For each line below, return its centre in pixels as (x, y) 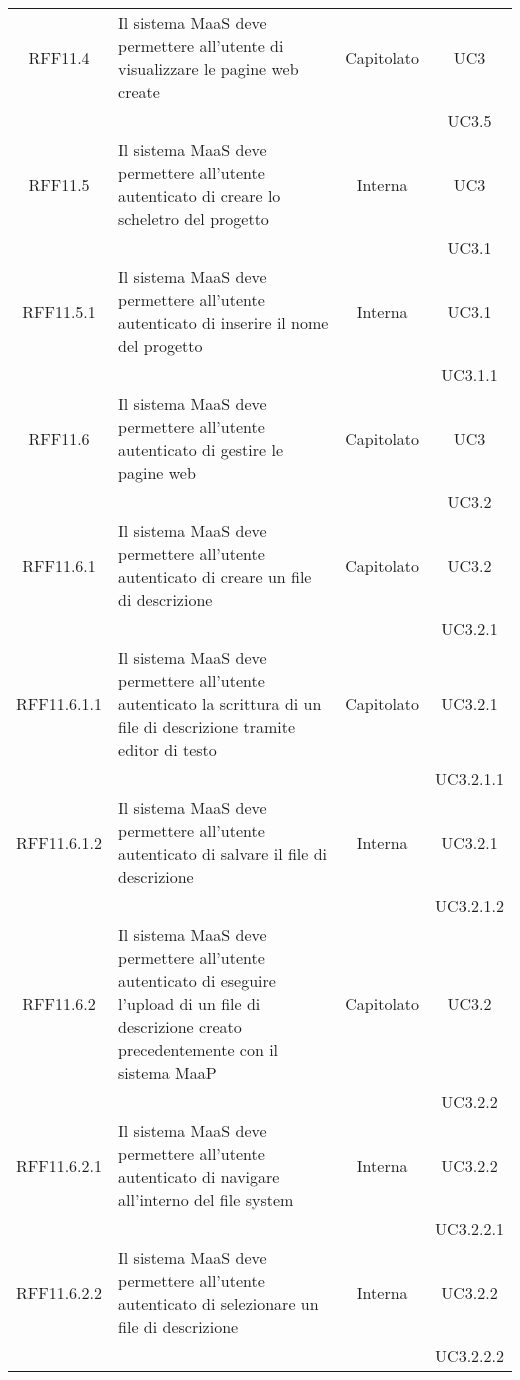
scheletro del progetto (193, 218)
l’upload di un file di (189, 1003)
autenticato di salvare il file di (223, 853)
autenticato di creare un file (215, 576)
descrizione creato (180, 1026)
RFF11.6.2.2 (59, 1292)
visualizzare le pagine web (208, 68)
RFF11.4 (59, 57)
